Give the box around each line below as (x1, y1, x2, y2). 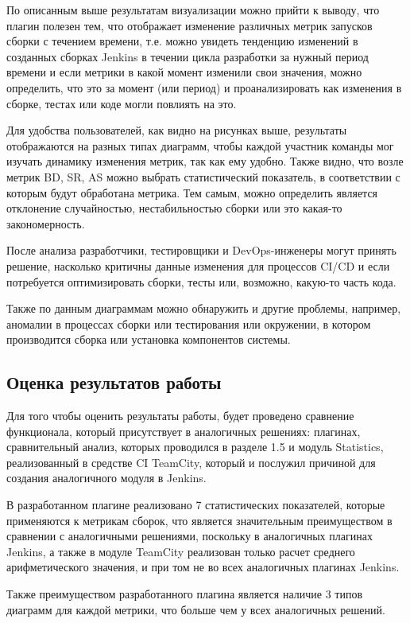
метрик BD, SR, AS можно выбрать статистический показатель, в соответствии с (6, 168, 400, 185)
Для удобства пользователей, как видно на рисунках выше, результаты (6, 122, 347, 138)
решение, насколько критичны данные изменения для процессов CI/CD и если (6, 257, 390, 274)
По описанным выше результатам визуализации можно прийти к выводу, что (6, 2, 380, 18)
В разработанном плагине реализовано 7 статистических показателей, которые (6, 496, 385, 513)
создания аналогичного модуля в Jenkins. (6, 469, 207, 486)
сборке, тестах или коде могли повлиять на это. (6, 95, 237, 111)
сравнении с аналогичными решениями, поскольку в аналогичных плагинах (6, 528, 373, 544)
